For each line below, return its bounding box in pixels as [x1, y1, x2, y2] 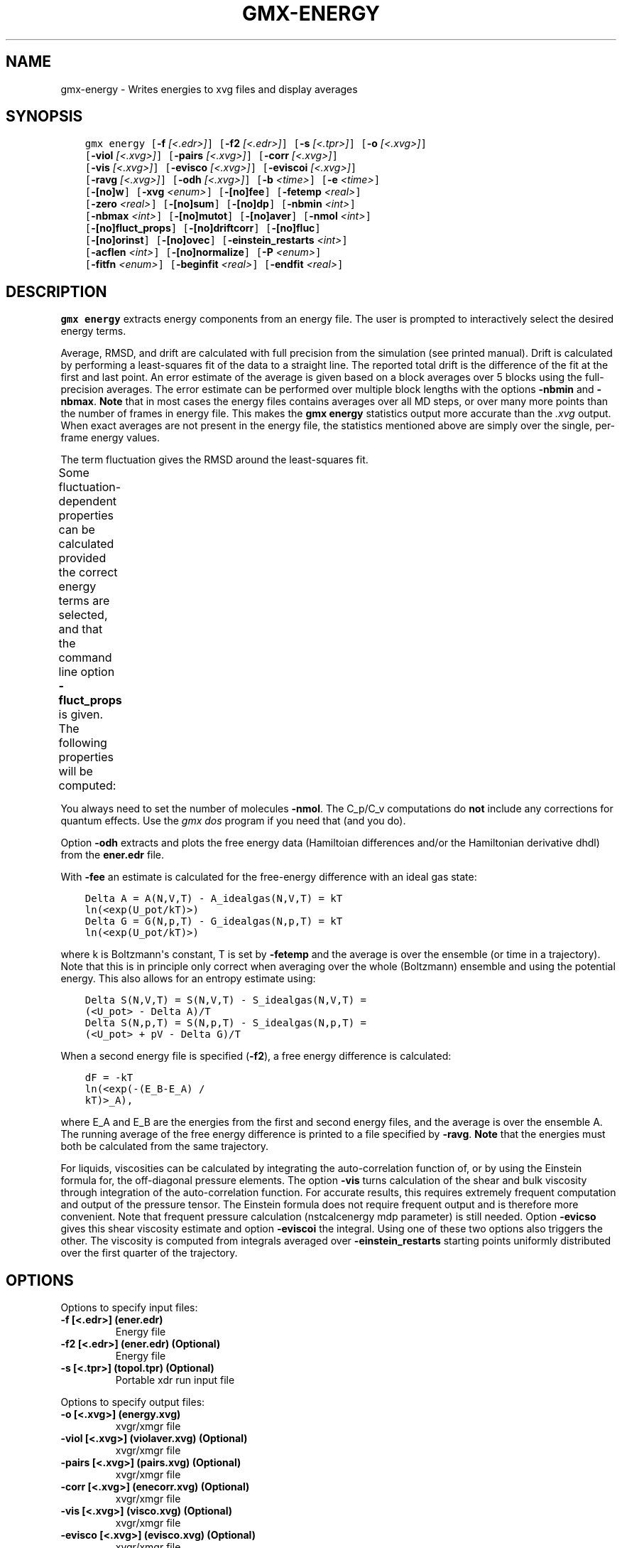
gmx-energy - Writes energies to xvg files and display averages [60, 82, 358, 95]
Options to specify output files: [60, 1396, 205, 1409]
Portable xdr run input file [115, 1374, 235, 1387]
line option [58, 665, 115, 679]
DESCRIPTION [6, 282, 107, 301]
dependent [58, 494, 117, 509]
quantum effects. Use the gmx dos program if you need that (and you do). [60, 815, 406, 827]
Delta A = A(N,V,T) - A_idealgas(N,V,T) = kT [84, 893, 343, 905]
